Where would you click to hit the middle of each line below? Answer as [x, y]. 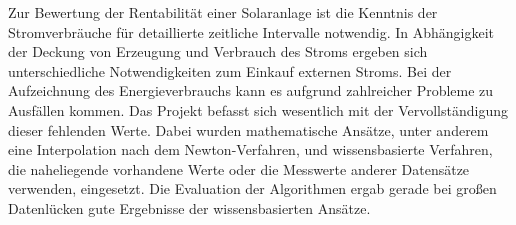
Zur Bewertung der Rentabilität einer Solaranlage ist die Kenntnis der [223, 12]
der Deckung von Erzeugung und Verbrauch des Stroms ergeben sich [218, 51]
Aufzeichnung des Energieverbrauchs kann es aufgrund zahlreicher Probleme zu [251, 90]
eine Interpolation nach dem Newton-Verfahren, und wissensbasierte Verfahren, [250, 149]
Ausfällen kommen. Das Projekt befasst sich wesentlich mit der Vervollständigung [258, 109]
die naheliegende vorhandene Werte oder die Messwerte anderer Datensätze [239, 168]
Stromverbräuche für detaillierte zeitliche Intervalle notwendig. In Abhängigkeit [251, 31]
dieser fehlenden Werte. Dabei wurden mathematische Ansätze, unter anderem [248, 129]
